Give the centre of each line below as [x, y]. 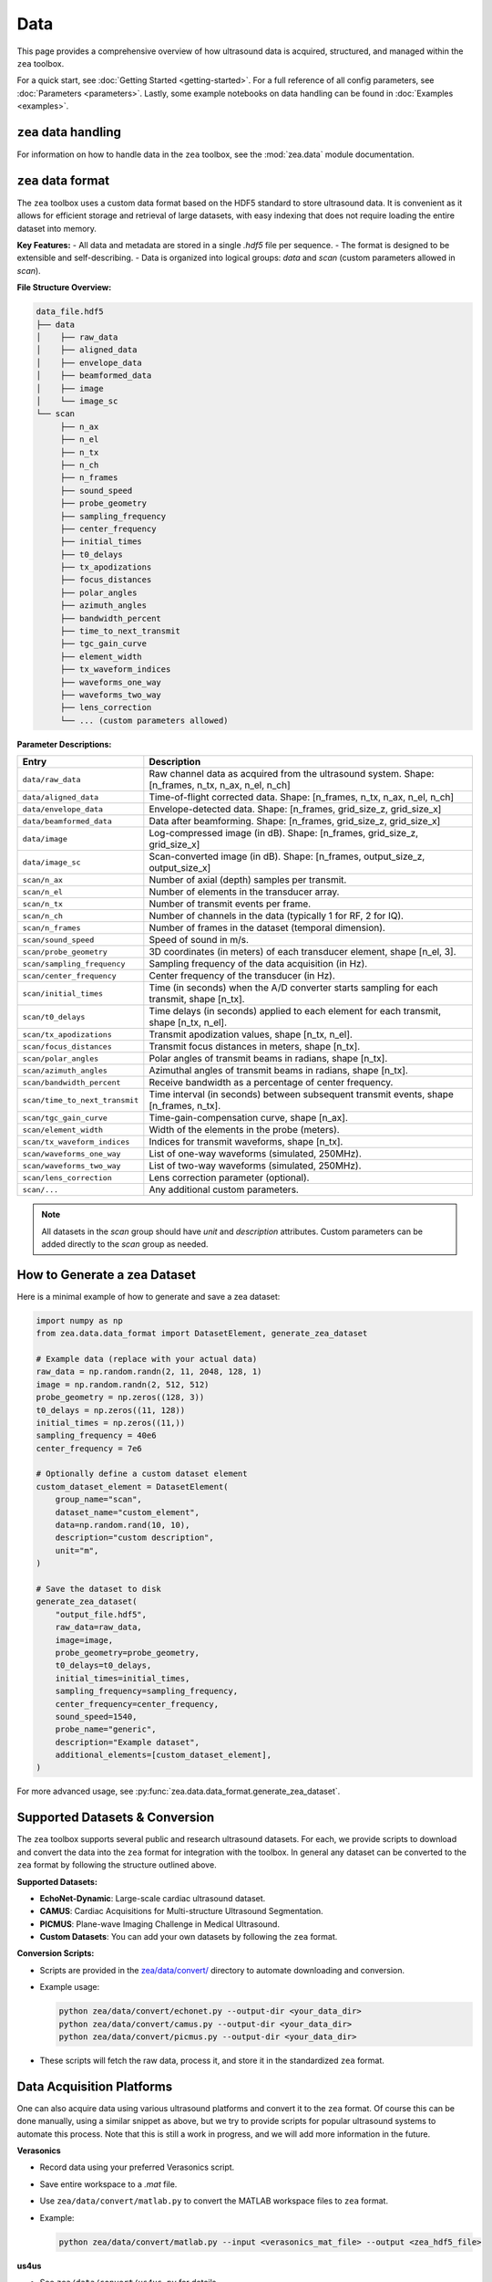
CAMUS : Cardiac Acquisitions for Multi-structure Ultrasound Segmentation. [181, 1911]
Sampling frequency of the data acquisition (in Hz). [258, 964]
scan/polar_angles [61, 1058]
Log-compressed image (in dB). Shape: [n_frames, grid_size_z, [284, 833]
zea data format [63, 180]
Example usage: [70, 1987]
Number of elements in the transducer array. [244, 892]
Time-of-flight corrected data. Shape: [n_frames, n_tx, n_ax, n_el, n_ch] [302, 797]
